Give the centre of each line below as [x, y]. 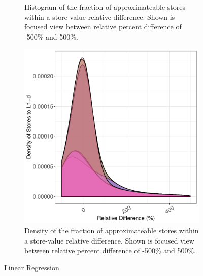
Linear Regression [32, 267]
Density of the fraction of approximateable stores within [112, 230]
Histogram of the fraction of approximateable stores [105, 7]
